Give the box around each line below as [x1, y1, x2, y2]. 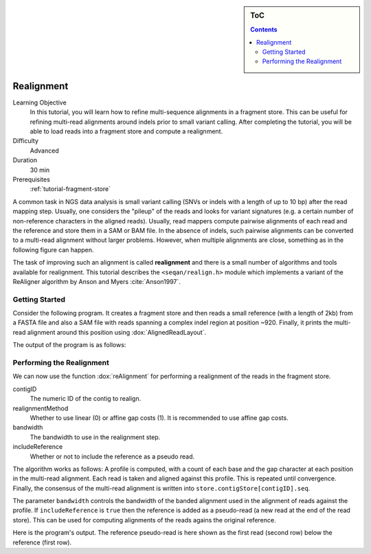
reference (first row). [12, 538, 72, 546]
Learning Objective [12, 98, 67, 107]
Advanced [30, 146, 59, 155]
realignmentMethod [12, 404, 69, 412]
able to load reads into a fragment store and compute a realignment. [30, 127, 223, 135]
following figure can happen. [12, 245, 94, 254]
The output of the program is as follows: [12, 341, 126, 349]
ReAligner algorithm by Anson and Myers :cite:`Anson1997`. [12, 277, 181, 285]
